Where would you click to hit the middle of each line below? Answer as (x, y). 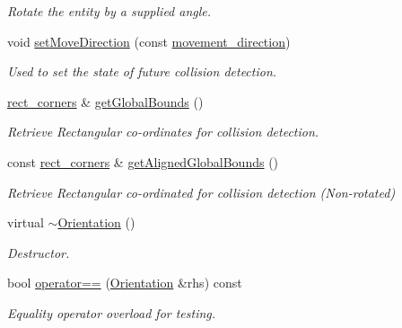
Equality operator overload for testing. (112, 312)
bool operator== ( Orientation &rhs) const (125, 283)
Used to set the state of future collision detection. (142, 71)
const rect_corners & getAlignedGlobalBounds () (143, 161)
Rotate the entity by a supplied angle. (109, 11)
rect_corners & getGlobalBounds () (105, 101)
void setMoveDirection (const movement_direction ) (149, 41)
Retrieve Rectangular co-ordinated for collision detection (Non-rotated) (201, 192)
